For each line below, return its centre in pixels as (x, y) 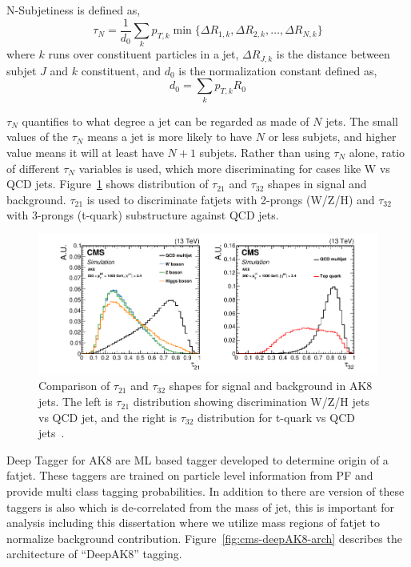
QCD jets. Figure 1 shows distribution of (108, 184)
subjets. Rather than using (265, 152)
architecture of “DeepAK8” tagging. (94, 554)
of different (33, 168)
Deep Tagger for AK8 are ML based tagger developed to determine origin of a (198, 459)
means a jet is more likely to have (170, 137)
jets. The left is (76, 402)
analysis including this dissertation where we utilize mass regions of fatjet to (193, 523)
